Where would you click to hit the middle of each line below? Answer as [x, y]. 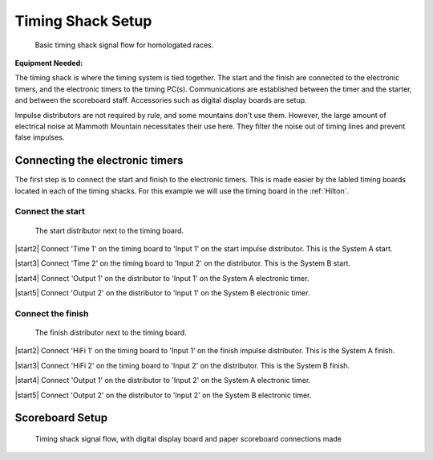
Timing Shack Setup [83, 21]
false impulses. [40, 137]
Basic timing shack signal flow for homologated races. [124, 45]
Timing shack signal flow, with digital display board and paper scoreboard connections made [188, 439]
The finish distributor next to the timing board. [111, 332]
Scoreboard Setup [61, 418]
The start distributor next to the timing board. [109, 230]
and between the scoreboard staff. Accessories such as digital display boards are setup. [161, 100]
